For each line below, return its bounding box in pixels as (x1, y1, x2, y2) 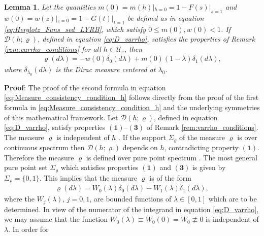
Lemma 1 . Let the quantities (4, 2, 96, 12)
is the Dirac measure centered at (55, 64, 156, 75)
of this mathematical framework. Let (4, 112, 118, 122)
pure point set (4, 162, 48, 173)
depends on (122, 142, 158, 153)
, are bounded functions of (89, 193, 172, 204)
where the (4, 193, 35, 204)
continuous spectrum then (4, 142, 85, 153)
